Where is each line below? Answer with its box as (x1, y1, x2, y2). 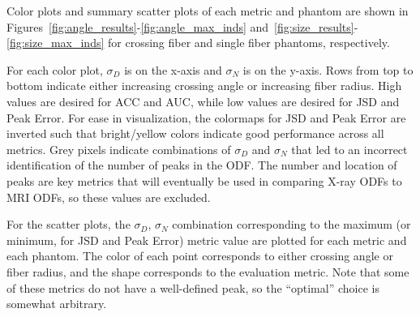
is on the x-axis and (124, 61, 222, 78)
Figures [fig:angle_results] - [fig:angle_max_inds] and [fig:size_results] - (6, 18, 358, 35)
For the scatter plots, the (6, 216, 131, 233)
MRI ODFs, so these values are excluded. (6, 188, 211, 205)
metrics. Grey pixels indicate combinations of (6, 140, 231, 157)
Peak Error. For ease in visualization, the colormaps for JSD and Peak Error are (6, 109, 406, 126)
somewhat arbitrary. (6, 295, 107, 312)
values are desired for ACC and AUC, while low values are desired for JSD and (6, 92, 400, 109)
